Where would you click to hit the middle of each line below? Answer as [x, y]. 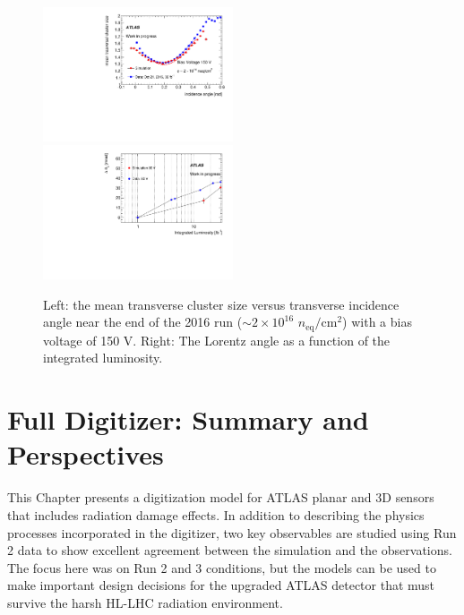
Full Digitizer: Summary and [188, 419]
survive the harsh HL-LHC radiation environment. [145, 602]
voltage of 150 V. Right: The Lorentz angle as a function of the [217, 340]
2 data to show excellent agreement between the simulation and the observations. [230, 550]
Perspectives [86, 454]
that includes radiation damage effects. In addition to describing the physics [216, 514]
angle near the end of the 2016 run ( [143, 322]
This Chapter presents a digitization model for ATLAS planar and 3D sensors [221, 497]
